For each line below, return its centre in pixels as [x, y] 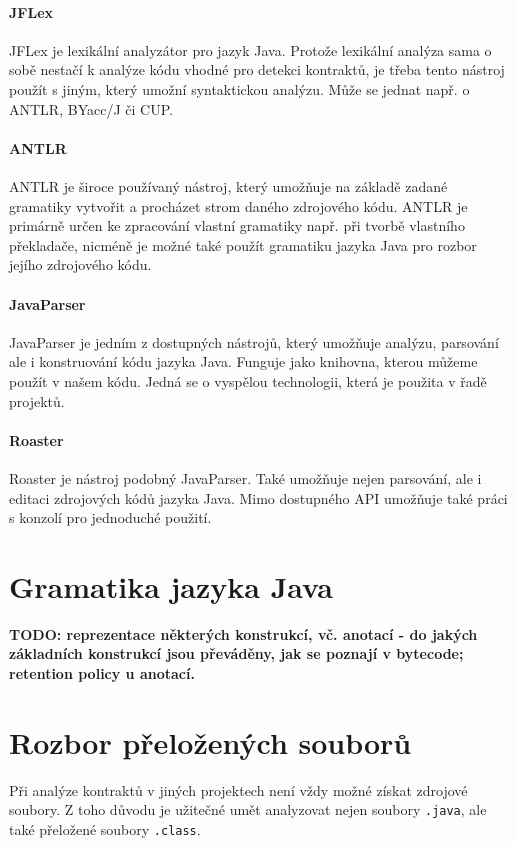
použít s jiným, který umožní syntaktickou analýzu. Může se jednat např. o [239, 88]
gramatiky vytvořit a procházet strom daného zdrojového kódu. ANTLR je [238, 205]
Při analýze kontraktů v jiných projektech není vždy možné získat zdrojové [238, 789]
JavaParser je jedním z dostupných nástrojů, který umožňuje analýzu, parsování [254, 341]
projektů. [37, 400]
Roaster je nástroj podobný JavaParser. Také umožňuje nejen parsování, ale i [245, 477]
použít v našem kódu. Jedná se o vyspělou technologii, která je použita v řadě [248, 380]
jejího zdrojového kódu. [80, 264]
